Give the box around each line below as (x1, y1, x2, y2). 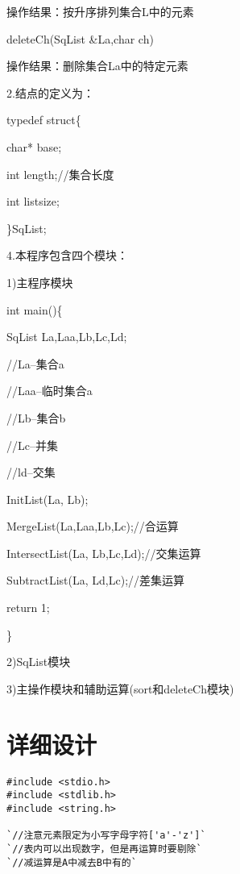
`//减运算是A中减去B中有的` (6, 856, 137, 868)
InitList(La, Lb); (6, 490, 89, 507)
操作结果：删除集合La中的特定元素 (6, 57, 188, 74)
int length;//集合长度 (6, 165, 114, 182)
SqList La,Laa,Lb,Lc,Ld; (6, 328, 127, 345)
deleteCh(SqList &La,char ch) (6, 30, 154, 47)
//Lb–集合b (6, 409, 66, 426)
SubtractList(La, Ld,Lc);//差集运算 (6, 572, 185, 589)
